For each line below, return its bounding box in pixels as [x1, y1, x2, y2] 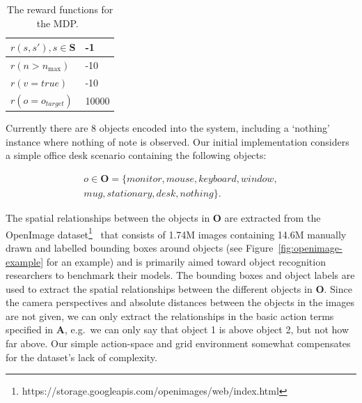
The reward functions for [7, 2, 113, 16]
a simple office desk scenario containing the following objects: [6, 148, 267, 162]
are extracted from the [224, 211, 321, 225]
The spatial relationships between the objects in [6, 211, 210, 225]
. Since [324, 281, 352, 296]
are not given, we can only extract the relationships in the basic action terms [6, 308, 334, 323]
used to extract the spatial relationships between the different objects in [6, 281, 313, 296]
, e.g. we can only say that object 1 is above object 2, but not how [64, 322, 349, 337]
